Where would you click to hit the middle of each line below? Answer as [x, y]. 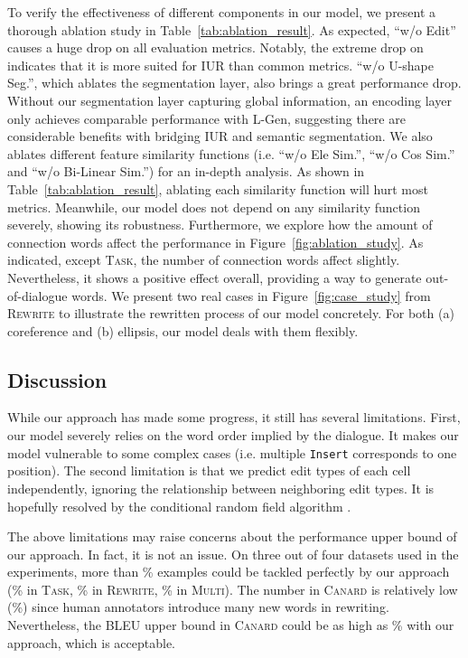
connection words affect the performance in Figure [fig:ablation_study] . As [215, 242]
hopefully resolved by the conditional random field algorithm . [179, 506]
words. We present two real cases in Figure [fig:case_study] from [251, 295]
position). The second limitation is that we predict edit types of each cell [209, 470]
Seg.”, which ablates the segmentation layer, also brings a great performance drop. [234, 83]
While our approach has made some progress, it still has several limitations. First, [234, 417]
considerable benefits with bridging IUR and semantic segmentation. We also [220, 136]
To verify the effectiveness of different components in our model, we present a [222, 12]
